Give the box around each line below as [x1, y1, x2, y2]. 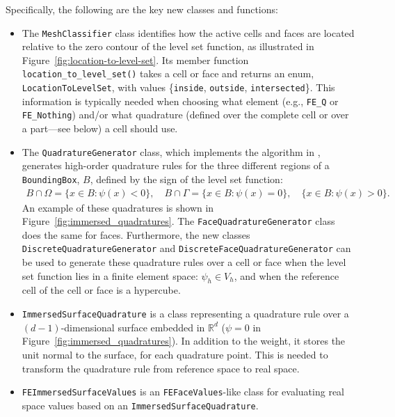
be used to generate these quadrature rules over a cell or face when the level [22, 255, 346, 269]
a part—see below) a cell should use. [22, 121, 178, 136]
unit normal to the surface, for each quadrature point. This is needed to [22, 347, 328, 361]
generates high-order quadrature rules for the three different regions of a [22, 158, 330, 173]
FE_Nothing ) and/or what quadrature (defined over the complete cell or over [22, 107, 349, 122]
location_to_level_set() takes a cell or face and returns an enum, [22, 66, 314, 81]
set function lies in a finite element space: [22, 268, 198, 283]
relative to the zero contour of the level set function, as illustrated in [22, 39, 314, 54]
